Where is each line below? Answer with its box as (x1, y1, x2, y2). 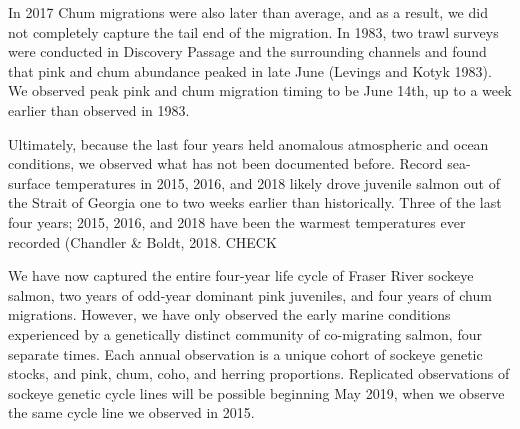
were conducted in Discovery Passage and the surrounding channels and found (8, 41, 487, 62)
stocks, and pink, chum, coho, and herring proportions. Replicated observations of (8, 363, 510, 384)
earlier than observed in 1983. (8, 99, 190, 120)
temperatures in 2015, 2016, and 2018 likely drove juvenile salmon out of (55, 172, 500, 193)
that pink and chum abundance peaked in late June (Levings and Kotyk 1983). (8, 60, 492, 81)
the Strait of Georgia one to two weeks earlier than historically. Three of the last (8, 192, 502, 213)
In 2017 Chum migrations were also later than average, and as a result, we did (8, 2, 488, 22)
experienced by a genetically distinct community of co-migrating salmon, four (8, 323, 482, 344)
